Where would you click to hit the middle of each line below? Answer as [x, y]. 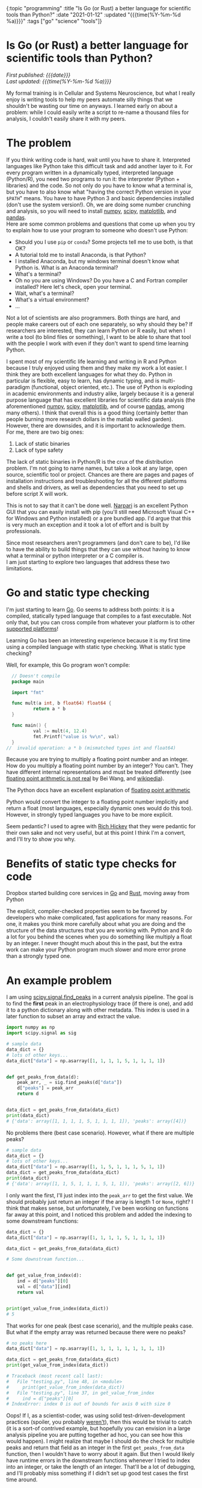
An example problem [59, 980]
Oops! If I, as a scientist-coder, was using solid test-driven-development [96, 1416]
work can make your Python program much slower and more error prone [96, 950]
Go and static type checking [78, 593]
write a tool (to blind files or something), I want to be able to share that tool [99, 337]
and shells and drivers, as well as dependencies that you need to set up [95, 487]
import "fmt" [28, 692]
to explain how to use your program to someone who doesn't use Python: [97, 230]
